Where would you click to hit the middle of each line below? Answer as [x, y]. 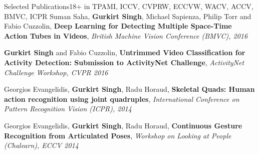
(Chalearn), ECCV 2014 [41, 145]
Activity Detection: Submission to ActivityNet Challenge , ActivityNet [124, 62]
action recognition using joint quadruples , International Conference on [122, 99]
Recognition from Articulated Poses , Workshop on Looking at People [118, 135]
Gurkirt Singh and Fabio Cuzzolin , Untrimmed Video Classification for [125, 52]
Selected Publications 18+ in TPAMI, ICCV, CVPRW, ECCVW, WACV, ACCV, [129, 6]
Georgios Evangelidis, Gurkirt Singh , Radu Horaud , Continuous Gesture [123, 125]
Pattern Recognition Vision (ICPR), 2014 [68, 109]
